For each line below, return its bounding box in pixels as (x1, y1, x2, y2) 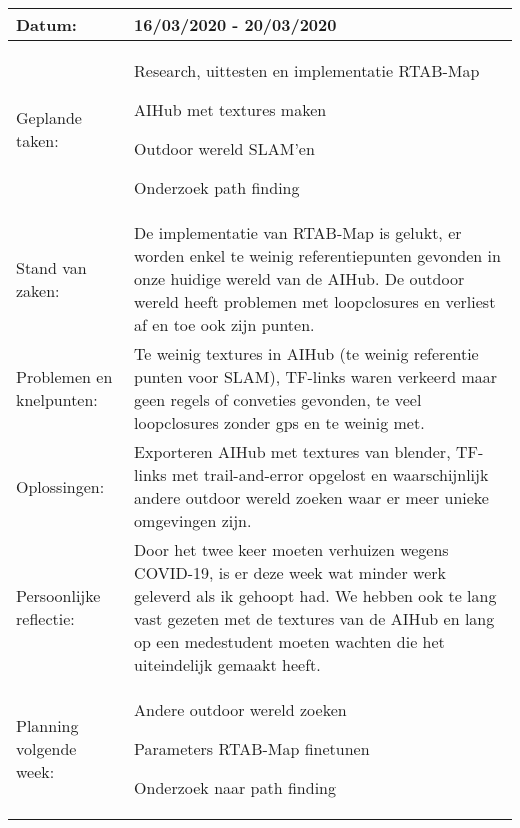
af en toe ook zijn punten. (134, 313, 315, 336)
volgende (16, 737, 77, 760)
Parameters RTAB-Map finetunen (134, 737, 370, 760)
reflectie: (16, 607, 75, 630)
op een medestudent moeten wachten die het (134, 630, 445, 653)
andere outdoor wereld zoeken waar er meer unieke (134, 486, 489, 509)
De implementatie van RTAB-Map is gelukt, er (134, 221, 462, 244)
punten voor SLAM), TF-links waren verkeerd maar (134, 365, 498, 388)
